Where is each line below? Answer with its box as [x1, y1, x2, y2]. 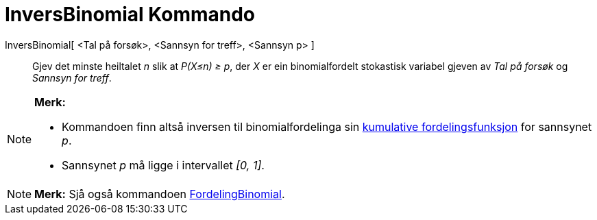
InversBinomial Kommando [5, 3, 256, 26]
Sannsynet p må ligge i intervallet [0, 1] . [62, 158, 265, 172]
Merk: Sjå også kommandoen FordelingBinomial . [34, 186, 285, 201]
